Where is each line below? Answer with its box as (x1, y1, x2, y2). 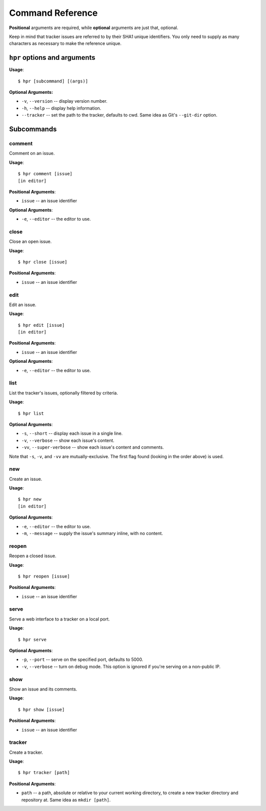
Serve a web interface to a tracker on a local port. (9, 616, 110, 622)
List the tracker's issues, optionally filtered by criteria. (9, 390, 118, 396)
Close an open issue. (9, 238, 52, 244)
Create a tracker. (9, 749, 43, 755)
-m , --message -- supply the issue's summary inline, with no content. (21, 531, 164, 537)
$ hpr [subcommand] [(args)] (18, 78, 88, 84)
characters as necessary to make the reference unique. (9, 40, 122, 46)
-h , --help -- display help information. (21, 105, 101, 111)
